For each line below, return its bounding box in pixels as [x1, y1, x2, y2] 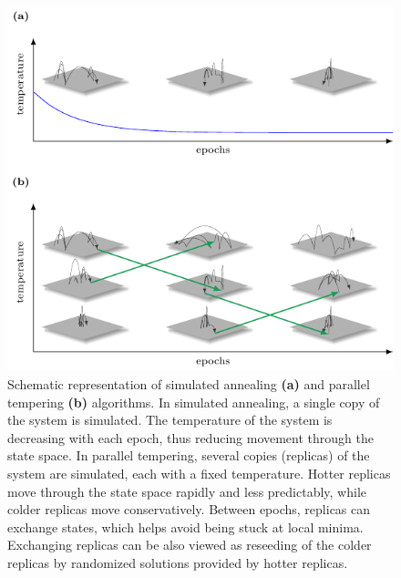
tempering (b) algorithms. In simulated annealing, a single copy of [7, 392, 380, 411]
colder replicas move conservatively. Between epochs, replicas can [7, 500, 371, 519]
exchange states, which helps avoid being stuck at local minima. [7, 517, 364, 536]
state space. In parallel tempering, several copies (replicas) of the [7, 446, 370, 465]
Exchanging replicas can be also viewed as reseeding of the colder [7, 535, 372, 554]
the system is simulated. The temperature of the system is [7, 410, 333, 429]
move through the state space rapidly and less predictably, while [7, 481, 366, 501]
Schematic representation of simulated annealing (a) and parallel [7, 375, 370, 393]
